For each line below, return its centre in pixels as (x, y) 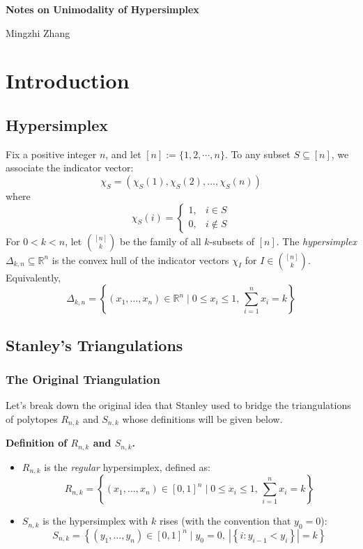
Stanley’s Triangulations (94, 345)
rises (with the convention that (225, 521)
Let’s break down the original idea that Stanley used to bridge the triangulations (178, 405)
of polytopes (32, 418)
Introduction (68, 80)
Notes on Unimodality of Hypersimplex (102, 9)
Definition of (37, 443)
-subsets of (232, 241)
